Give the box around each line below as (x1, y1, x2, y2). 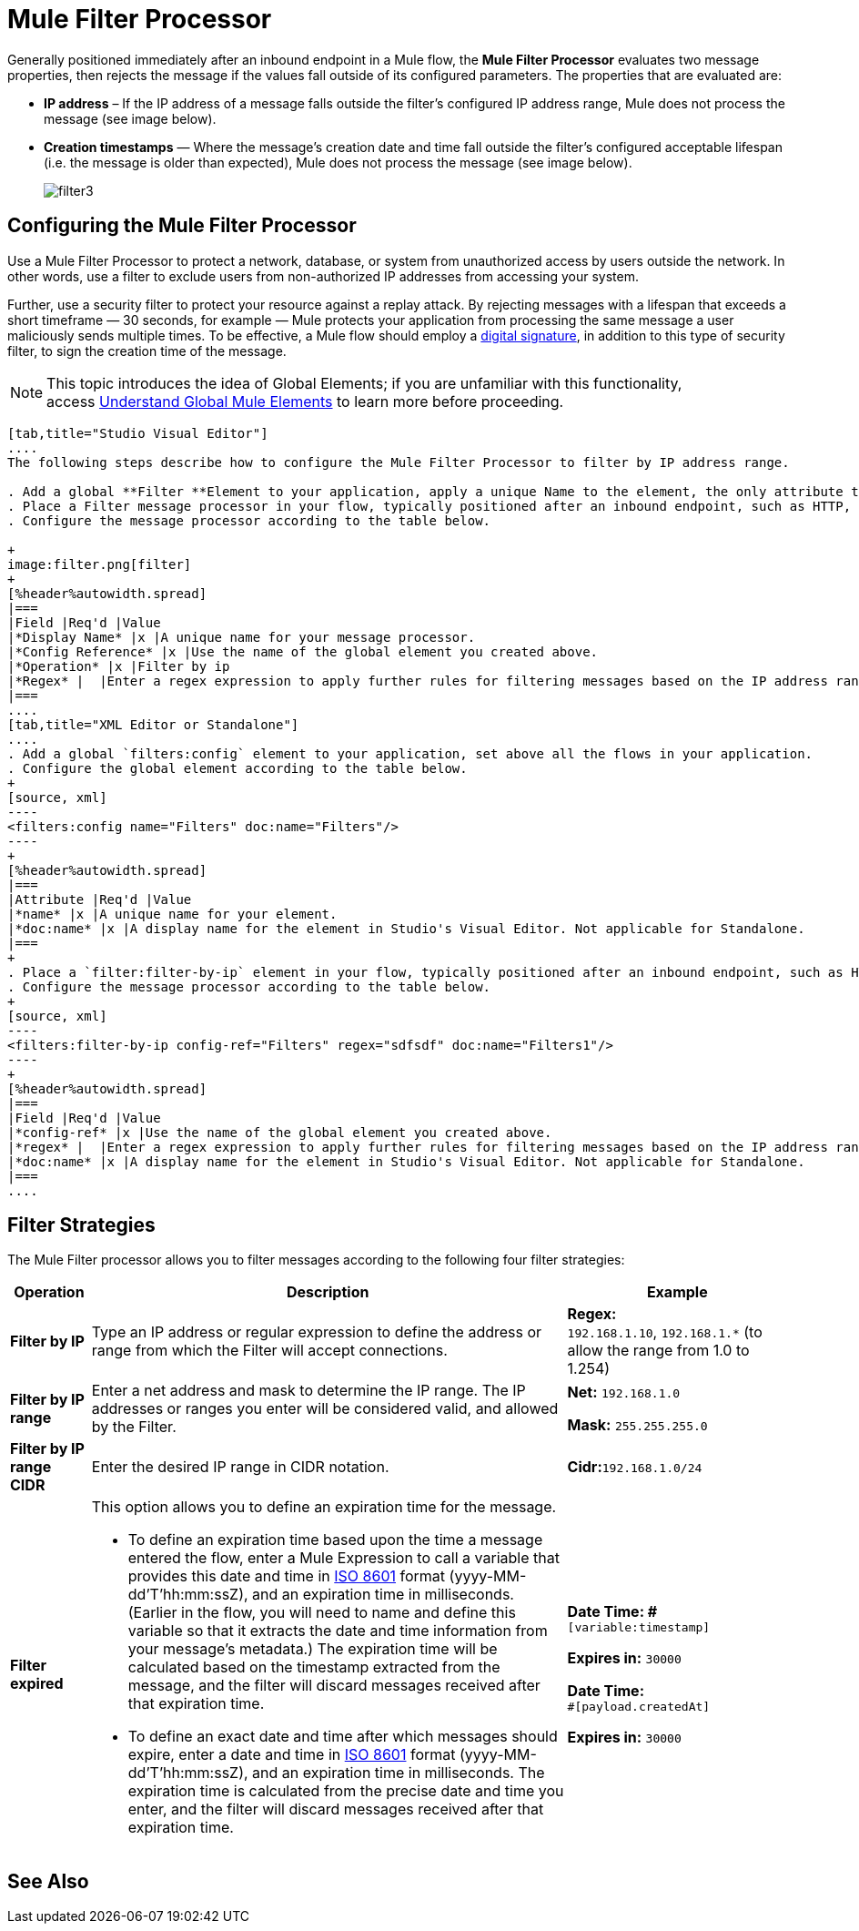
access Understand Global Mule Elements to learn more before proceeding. (46, 391, 564, 411)
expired (10, 1674, 64, 1693)
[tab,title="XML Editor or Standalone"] (7, 717, 299, 732)
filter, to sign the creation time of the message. (7, 342, 287, 359)
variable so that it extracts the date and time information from (127, 1621, 548, 1641)
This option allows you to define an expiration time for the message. (91, 1498, 557, 1517)
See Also (7, 1869, 89, 1893)
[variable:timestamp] (567, 1621, 711, 1635)
